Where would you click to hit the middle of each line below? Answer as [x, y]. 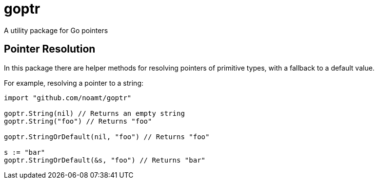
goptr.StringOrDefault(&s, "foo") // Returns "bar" [105, 160]
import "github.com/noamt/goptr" [68, 98]
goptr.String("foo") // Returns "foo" [78, 121]
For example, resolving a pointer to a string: [74, 83]
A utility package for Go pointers [56, 30]
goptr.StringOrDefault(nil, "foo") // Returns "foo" [107, 137]
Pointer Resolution [50, 49]
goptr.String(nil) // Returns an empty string [94, 113]
